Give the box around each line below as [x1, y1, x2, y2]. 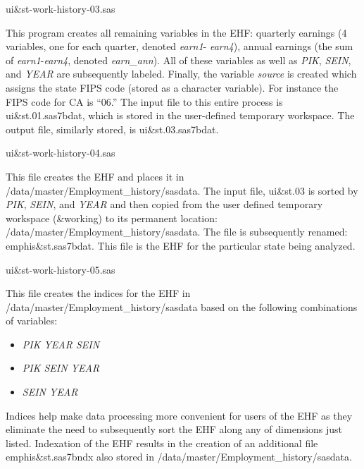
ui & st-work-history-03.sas [6, 1, 115, 16]
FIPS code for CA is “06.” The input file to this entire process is [6, 94, 283, 109]
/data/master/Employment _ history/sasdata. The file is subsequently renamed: [6, 224, 348, 239]
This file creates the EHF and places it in [6, 169, 184, 183]
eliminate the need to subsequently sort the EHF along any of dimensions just [6, 422, 343, 437]
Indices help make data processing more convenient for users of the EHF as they [6, 408, 353, 422]
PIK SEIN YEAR [22, 360, 100, 375]
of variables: [6, 313, 58, 328]
